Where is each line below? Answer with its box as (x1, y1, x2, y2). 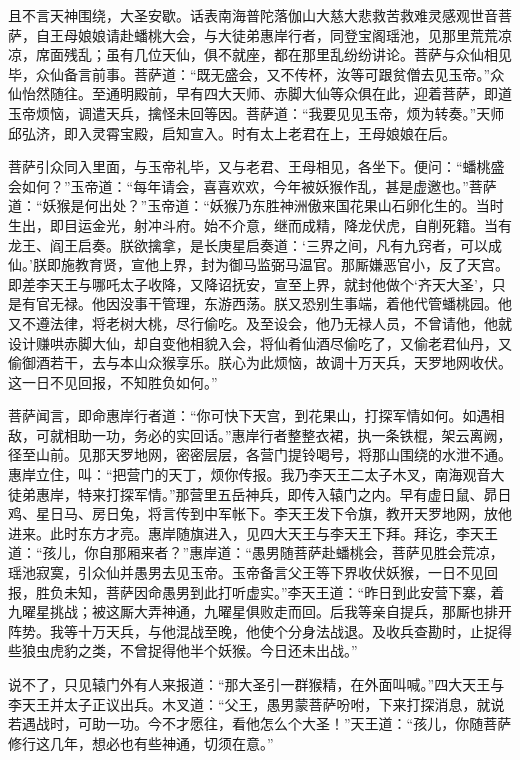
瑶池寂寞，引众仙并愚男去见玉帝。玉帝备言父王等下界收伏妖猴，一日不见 (8, 562, 484, 583)
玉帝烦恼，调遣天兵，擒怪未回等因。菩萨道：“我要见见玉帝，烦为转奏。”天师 (8, 102, 505, 123)
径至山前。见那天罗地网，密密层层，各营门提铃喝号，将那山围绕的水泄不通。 (8, 444, 512, 465)
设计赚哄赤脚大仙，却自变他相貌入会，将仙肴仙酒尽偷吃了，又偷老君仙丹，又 (8, 332, 512, 353)
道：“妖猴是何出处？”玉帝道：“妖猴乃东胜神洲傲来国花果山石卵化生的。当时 (8, 195, 504, 216)
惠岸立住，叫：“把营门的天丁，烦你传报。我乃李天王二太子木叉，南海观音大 (8, 464, 505, 485)
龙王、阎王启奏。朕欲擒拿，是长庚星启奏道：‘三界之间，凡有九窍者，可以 (8, 234, 488, 255)
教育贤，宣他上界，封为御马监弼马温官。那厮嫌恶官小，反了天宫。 (74, 254, 509, 275)
